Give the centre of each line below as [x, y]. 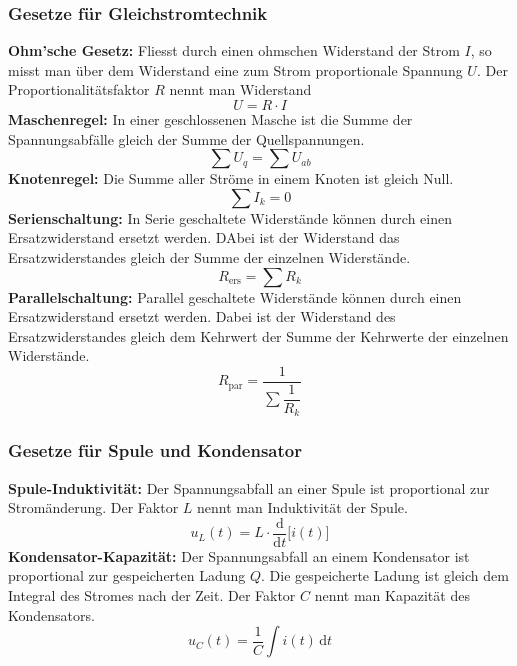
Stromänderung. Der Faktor [93, 507]
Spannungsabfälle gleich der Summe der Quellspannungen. [186, 138]
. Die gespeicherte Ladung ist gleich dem [385, 575]
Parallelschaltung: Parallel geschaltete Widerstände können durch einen [235, 296]
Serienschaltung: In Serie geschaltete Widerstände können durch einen [230, 217]
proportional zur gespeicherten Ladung [127, 575]
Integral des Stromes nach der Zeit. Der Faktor [152, 595]
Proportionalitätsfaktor [79, 89]
